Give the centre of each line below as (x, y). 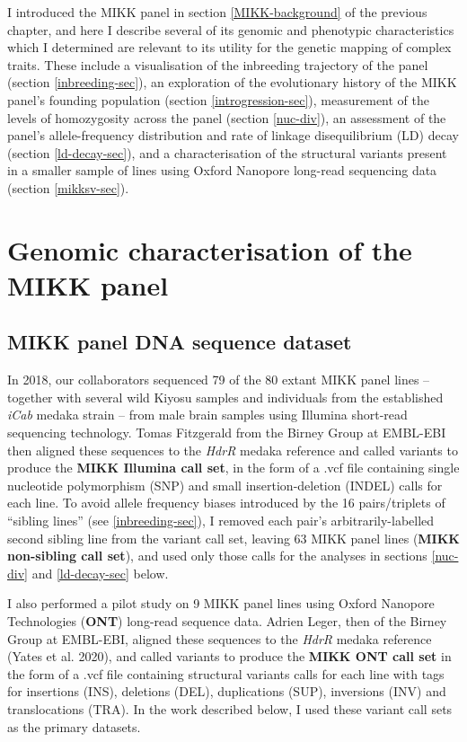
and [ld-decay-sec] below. (100, 573)
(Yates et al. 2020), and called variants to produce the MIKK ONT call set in (229, 656)
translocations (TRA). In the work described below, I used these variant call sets (230, 708)
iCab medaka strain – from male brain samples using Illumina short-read (207, 415)
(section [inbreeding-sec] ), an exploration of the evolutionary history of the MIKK (232, 82)
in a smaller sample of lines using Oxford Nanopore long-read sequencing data (222, 170)
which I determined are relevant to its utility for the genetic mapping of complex (229, 47)
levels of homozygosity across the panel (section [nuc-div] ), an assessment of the (227, 117)
